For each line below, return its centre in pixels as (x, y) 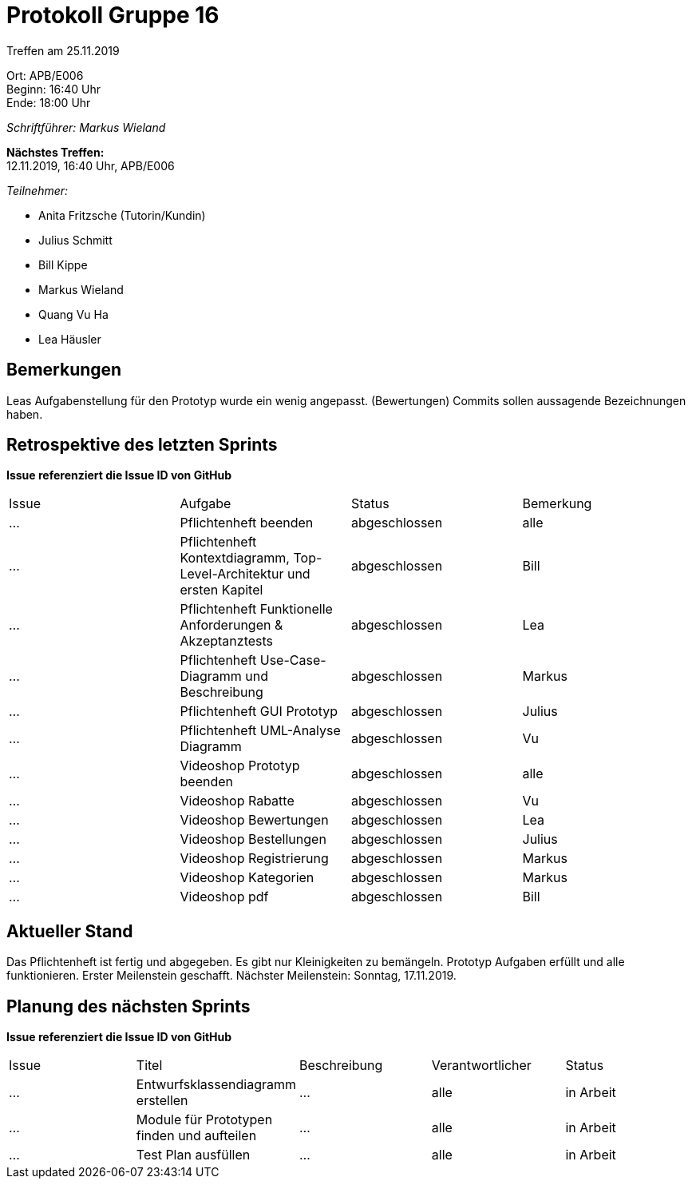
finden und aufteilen (196, 1136)
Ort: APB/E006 (45, 75)
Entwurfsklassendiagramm (216, 1085)
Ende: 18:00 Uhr (49, 102)
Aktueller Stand (70, 931)
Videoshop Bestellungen (253, 839)
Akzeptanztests (227, 641)
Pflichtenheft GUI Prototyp (259, 712)
